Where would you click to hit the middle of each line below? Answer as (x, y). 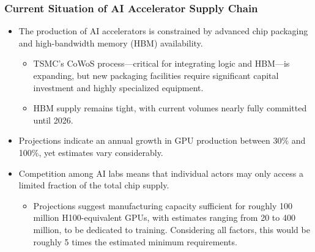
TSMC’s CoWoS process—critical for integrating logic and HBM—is (161, 63)
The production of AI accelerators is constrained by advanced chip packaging (163, 31)
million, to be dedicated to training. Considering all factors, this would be (172, 229)
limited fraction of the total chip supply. (94, 185)
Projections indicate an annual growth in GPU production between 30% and (162, 140)
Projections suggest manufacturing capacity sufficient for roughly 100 (163, 205)
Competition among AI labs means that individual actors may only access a (161, 173)
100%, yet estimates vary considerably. (91, 152)
